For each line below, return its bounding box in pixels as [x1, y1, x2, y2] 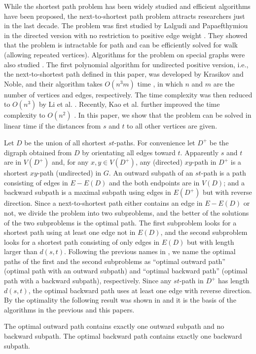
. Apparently [180, 147, 219, 157]
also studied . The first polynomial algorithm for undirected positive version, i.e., [4, 59, 249, 69]
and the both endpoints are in [109, 177, 200, 187]
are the [213, 78, 235, 88]
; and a [223, 177, 245, 187]
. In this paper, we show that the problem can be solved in [74, 110, 252, 120]
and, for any [52, 157, 89, 167]
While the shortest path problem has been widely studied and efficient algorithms [4, 1, 251, 11]
